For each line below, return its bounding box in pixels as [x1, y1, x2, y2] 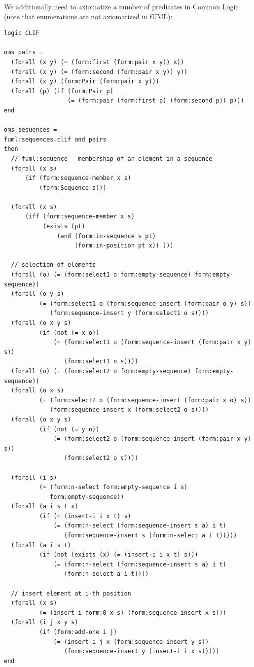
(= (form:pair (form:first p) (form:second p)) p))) [67, 97, 244, 105]
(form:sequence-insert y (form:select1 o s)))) [50, 310, 209, 317]
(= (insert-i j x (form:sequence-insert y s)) [53, 638, 209, 645]
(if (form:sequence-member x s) [25, 175, 131, 182]
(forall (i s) [11, 474, 57, 481]
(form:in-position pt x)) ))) [74, 242, 174, 249]
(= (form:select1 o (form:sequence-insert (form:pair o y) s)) [39, 300, 252, 307]
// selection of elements [11, 261, 96, 269]
